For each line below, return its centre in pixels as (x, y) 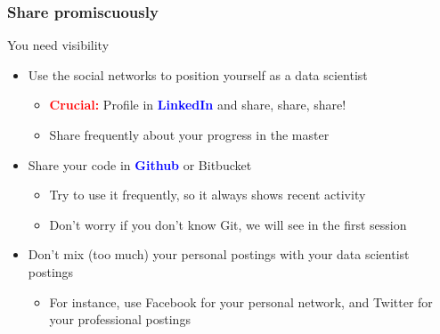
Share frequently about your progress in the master (189, 134)
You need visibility (58, 45)
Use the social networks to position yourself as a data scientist (198, 74)
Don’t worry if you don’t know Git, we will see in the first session (228, 224)
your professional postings (120, 319)
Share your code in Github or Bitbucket (140, 164)
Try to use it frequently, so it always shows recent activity (208, 195)
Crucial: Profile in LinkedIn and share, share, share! (198, 105)
